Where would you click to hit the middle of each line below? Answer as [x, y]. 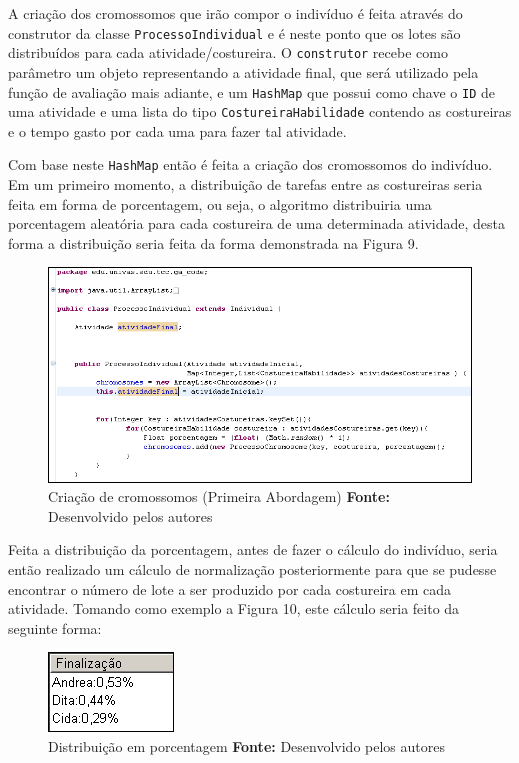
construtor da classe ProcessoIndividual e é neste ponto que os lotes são [234, 32]
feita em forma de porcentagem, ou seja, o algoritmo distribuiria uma [220, 203]
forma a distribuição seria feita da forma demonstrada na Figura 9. [213, 242]
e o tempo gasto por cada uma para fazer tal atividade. [177, 130]
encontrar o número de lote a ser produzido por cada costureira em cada [230, 588]
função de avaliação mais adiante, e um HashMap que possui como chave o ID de [251, 91]
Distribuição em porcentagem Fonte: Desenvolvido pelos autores [246, 746]
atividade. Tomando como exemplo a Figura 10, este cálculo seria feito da [234, 608]
